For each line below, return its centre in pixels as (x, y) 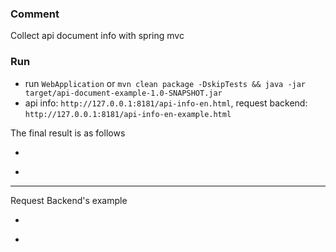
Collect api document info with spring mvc (97, 36)
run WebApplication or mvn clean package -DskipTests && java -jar (165, 83)
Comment (35, 14)
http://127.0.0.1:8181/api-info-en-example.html (128, 114)
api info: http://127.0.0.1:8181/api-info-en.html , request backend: (166, 103)
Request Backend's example (69, 200)
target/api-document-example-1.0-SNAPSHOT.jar (123, 93)
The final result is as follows (68, 133)
